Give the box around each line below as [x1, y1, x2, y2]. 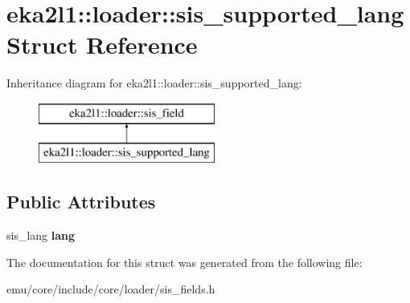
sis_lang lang [6, 227, 76, 244]
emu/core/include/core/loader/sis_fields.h [6, 281, 215, 297]
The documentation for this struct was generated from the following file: [6, 253, 363, 270]
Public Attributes [6, 189, 156, 214]
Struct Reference [6, 28, 198, 61]
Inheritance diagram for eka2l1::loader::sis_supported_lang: [6, 75, 302, 91]
